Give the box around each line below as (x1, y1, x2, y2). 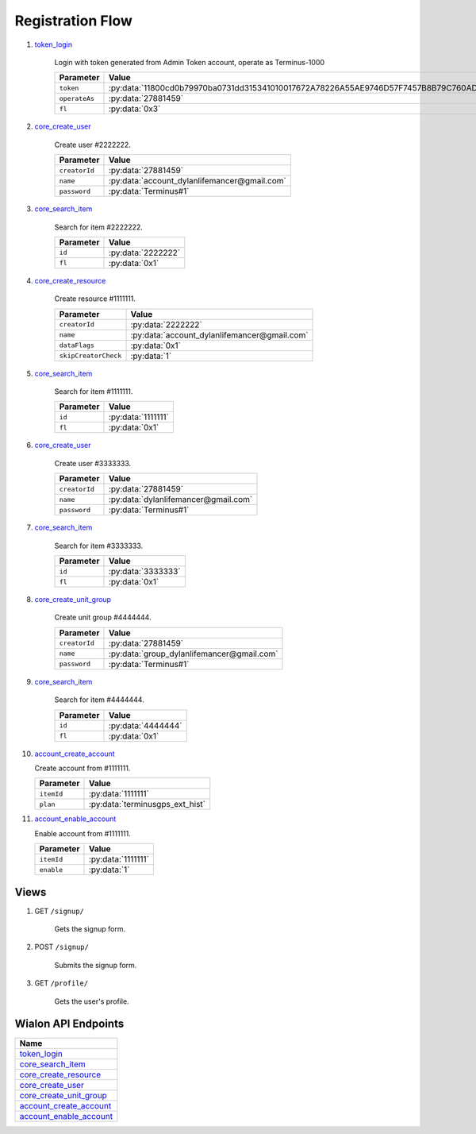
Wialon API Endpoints (14, 1017, 125, 1031)
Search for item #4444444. (54, 695, 144, 704)
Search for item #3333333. (54, 541, 144, 550)
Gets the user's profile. (54, 997, 130, 1006)
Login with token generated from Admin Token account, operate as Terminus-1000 (54, 57, 325, 67)
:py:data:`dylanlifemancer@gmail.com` (108, 494, 253, 505)
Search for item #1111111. (54, 387, 133, 396)
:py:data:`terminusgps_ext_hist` (88, 799, 206, 810)
